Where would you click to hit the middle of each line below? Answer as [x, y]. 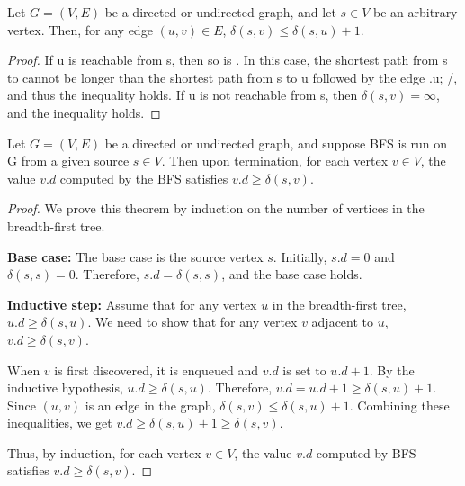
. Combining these [399, 405]
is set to [304, 369]
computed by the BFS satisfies [144, 178]
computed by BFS [366, 452]
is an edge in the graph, [150, 405]
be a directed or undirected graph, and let [220, 12]
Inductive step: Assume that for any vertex [132, 304]
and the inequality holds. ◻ [84, 112]
